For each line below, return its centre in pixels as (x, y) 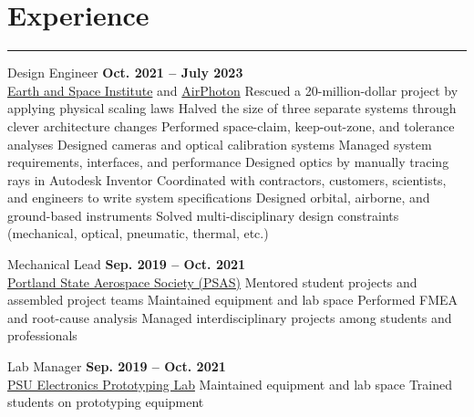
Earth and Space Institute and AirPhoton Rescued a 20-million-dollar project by (233, 90)
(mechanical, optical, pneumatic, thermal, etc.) (138, 233)
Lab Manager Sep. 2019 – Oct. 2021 (117, 366)
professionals (42, 335)
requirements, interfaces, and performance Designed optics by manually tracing (228, 162)
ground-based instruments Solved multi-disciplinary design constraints (203, 215)
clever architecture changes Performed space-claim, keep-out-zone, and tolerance (231, 125)
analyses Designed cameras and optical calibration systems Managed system (220, 144)
